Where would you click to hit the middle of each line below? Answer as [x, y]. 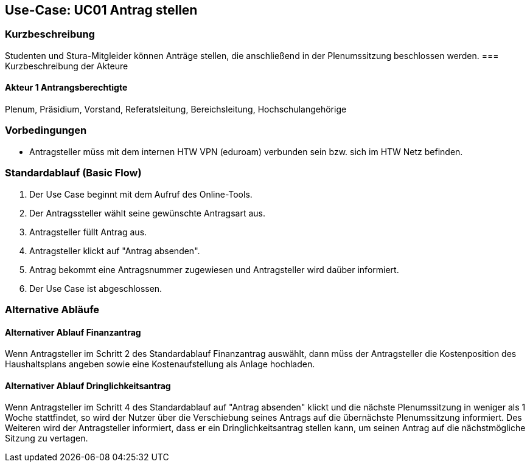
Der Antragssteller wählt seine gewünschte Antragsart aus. [148, 213]
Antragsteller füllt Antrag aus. [88, 232]
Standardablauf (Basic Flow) [73, 173]
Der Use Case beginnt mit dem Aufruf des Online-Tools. [141, 194]
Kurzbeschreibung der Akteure [67, 66]
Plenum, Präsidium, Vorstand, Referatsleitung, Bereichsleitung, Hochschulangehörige [176, 109]
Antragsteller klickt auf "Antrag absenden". [115, 251]
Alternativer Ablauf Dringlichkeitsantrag [88, 386]
